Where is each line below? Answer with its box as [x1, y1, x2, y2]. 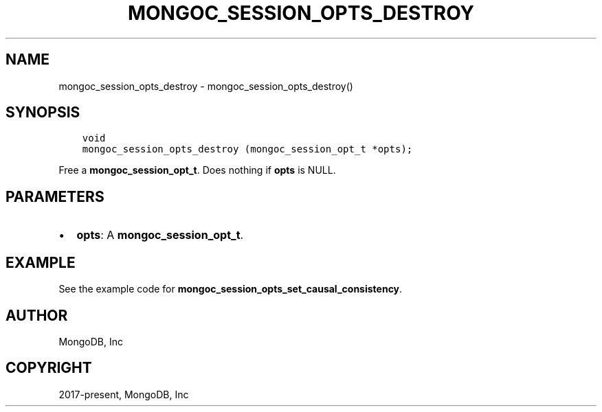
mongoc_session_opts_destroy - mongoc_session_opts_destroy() [58, 80, 353, 92]
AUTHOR [5, 306, 68, 324]
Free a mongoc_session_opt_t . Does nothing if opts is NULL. [58, 164, 336, 176]
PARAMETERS [5, 187, 104, 205]
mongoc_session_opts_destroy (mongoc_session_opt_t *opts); [82, 144, 413, 155]
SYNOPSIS [5, 104, 80, 122]
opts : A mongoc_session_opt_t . [76, 228, 244, 242]
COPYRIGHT [5, 359, 92, 377]
